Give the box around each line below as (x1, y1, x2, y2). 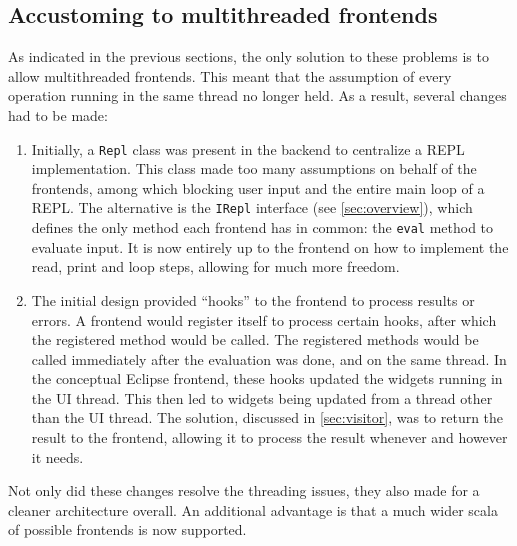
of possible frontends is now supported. (8, 519, 247, 540)
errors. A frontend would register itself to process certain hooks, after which (31, 309, 497, 330)
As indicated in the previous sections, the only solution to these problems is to (8, 46, 489, 67)
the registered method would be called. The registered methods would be (31, 329, 479, 350)
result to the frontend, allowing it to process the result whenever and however (31, 427, 508, 448)
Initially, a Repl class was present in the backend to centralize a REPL (31, 138, 465, 159)
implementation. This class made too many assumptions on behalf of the (31, 158, 477, 179)
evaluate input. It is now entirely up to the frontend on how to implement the (31, 236, 509, 257)
